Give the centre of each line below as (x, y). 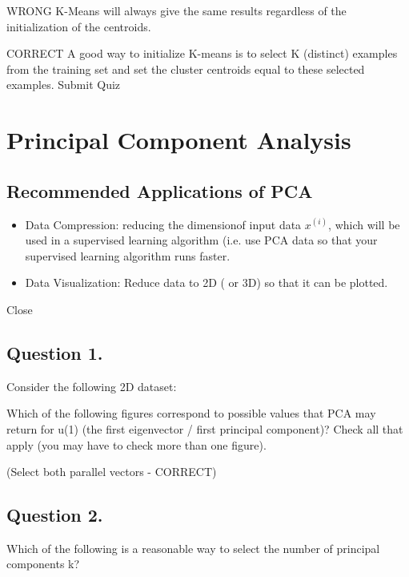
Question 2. (55, 515)
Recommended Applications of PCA (160, 190)
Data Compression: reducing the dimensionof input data (163, 224)
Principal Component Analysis (179, 140)
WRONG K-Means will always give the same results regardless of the (176, 10)
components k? (43, 564)
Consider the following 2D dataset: (92, 386)
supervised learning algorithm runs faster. (128, 255)
